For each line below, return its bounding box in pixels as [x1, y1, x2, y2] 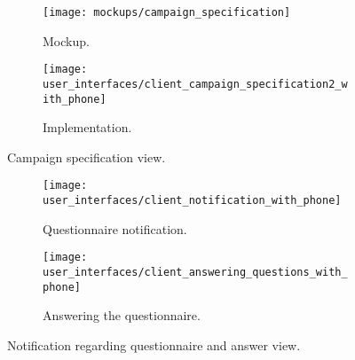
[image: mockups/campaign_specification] [43, 6, 291, 19]
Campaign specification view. [7, 147, 166, 166]
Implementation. [43, 118, 132, 137]
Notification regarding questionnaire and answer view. [7, 335, 301, 354]
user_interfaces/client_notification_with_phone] [43, 194, 342, 207]
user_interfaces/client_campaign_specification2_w [43, 77, 348, 90]
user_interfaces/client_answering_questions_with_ [43, 265, 348, 278]
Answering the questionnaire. [43, 306, 201, 325]
